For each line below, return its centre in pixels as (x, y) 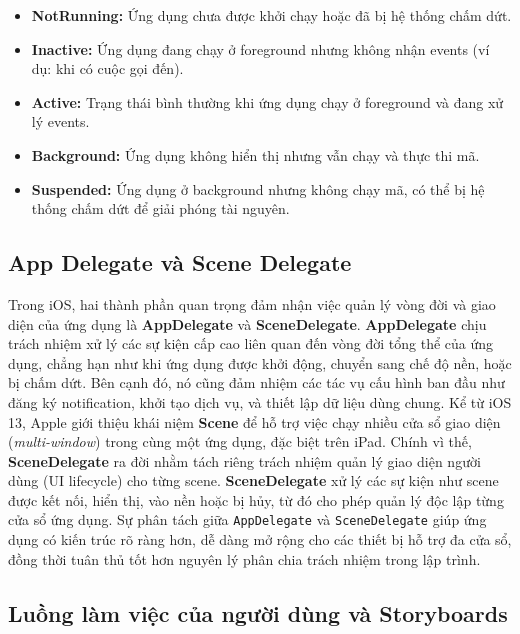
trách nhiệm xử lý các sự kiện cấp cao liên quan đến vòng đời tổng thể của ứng (251, 343)
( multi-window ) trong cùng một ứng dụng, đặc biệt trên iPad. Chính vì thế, (240, 441)
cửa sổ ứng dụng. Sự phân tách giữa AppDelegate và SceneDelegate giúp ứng (247, 519)
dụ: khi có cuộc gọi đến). (107, 68)
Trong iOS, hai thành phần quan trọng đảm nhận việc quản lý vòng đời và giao (252, 303)
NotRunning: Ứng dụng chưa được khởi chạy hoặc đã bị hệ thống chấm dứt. (271, 15)
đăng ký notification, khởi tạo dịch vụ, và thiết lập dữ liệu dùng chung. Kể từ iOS (260, 401)
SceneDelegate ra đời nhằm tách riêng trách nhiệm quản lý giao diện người (244, 460)
